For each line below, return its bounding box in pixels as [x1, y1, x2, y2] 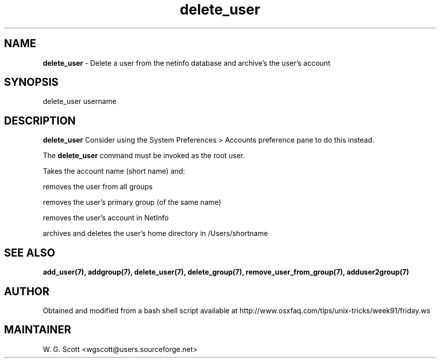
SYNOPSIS [4, 76, 59, 89]
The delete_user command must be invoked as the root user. [43, 151, 245, 160]
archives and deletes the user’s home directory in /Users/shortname [43, 229, 268, 238]
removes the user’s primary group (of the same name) [43, 198, 222, 207]
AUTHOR [4, 285, 50, 298]
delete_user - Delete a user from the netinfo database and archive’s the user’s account [43, 58, 331, 67]
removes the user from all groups [43, 182, 153, 191]
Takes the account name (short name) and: [43, 167, 185, 176]
